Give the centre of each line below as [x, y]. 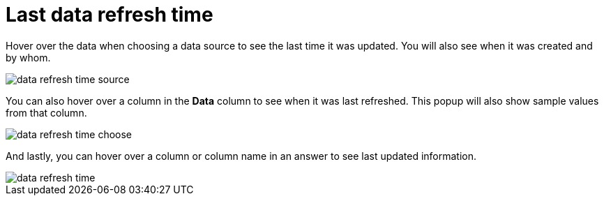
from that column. [46, 112]
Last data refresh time [110, 15]
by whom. [28, 57]
